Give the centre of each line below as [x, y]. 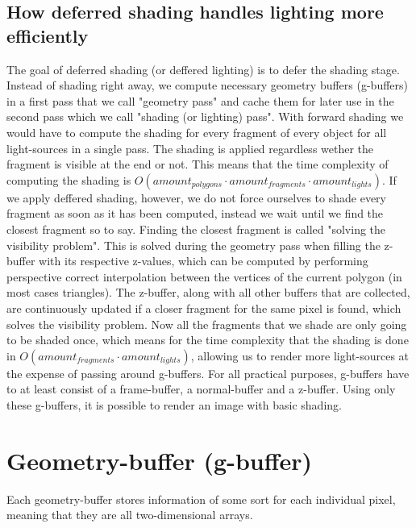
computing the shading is [69, 179]
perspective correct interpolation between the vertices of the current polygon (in [204, 276]
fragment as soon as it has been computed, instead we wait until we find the [195, 213]
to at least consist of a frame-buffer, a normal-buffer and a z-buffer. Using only [201, 389]
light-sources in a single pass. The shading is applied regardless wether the [190, 148]
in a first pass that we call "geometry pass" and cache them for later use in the [200, 100]
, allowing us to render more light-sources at [300, 355]
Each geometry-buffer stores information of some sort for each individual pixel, [201, 499]
